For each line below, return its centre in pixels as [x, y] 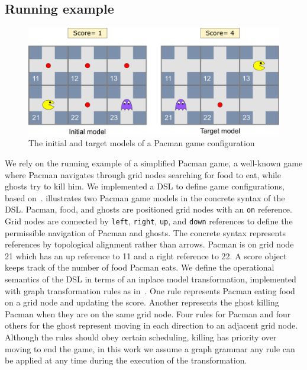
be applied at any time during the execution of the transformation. [126, 360]
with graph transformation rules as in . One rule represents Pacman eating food [150, 290]
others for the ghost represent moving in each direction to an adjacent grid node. [151, 325]
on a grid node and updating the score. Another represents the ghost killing [142, 302]
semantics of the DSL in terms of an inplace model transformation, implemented [151, 279]
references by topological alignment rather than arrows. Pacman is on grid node [149, 244]
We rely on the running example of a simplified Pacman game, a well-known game [154, 163]
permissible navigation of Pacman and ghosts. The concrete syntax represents [145, 232]
